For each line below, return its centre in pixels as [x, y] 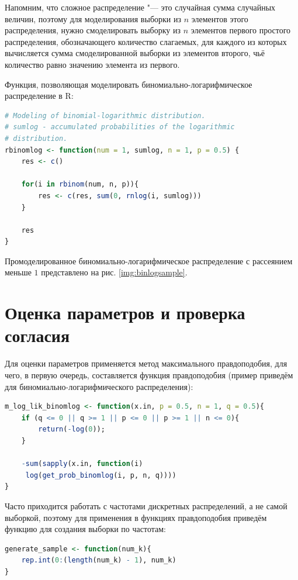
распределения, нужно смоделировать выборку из [93, 30]
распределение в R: [39, 96]
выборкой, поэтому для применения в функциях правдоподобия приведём [136, 517]
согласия [37, 335]
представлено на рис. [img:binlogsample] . [114, 272]
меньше [18, 272]
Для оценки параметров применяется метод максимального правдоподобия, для [146, 363]
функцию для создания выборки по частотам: [85, 529]
